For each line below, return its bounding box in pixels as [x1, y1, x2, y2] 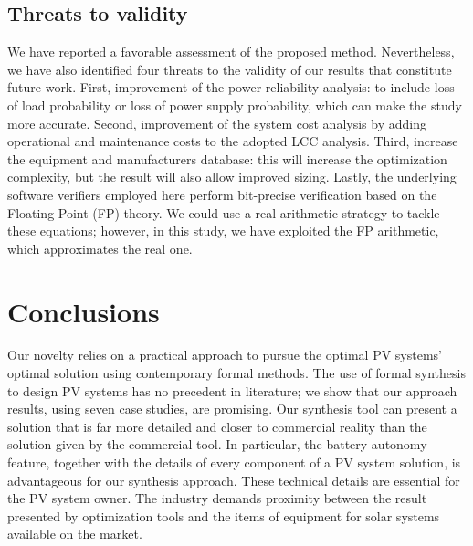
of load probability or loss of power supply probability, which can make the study [7, 95, 462, 114]
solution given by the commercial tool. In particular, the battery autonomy [7, 435, 427, 454]
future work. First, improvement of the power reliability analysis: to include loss [7, 78, 455, 97]
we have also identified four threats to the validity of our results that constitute [7, 59, 452, 79]
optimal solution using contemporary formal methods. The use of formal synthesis [7, 363, 466, 383]
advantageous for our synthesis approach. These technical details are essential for [7, 470, 460, 489]
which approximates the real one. [7, 238, 193, 257]
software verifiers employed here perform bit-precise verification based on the [7, 184, 437, 204]
